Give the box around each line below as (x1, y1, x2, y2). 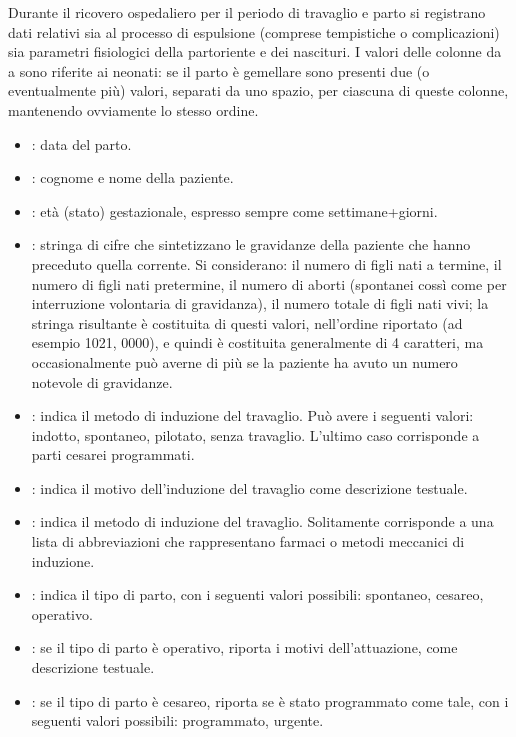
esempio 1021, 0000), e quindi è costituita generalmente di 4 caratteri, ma (31, 332, 484, 353)
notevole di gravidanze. (31, 371, 173, 392)
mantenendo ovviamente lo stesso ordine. (8, 99, 259, 120)
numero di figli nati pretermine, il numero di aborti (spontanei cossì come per (31, 273, 507, 294)
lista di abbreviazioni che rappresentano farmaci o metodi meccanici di (31, 531, 465, 552)
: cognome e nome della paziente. (31, 167, 234, 188)
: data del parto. (31, 133, 132, 154)
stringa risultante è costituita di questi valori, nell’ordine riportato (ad (31, 312, 463, 333)
